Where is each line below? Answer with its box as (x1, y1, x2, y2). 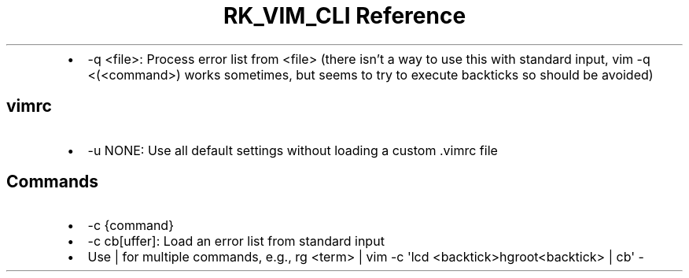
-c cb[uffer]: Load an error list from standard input (87, 233, 385, 250)
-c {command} (87, 217, 174, 234)
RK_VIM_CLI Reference (223, 2, 466, 29)
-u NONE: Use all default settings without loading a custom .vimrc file (87, 142, 498, 158)
